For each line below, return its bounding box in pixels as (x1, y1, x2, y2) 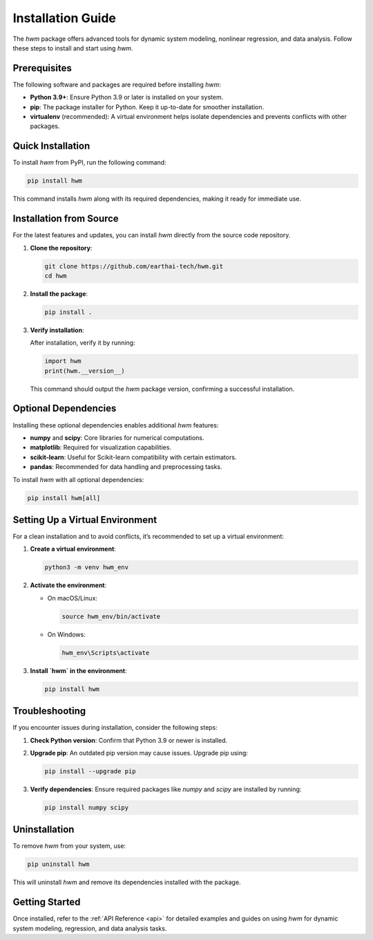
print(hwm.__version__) (44, 367, 126, 375)
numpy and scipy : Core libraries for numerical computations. (30, 433, 204, 442)
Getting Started (12, 896, 81, 908)
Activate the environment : (30, 581, 107, 589)
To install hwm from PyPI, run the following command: (12, 158, 166, 167)
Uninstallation (12, 824, 75, 836)
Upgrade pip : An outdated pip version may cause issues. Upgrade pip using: (30, 748, 249, 757)
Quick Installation (12, 140, 90, 152)
